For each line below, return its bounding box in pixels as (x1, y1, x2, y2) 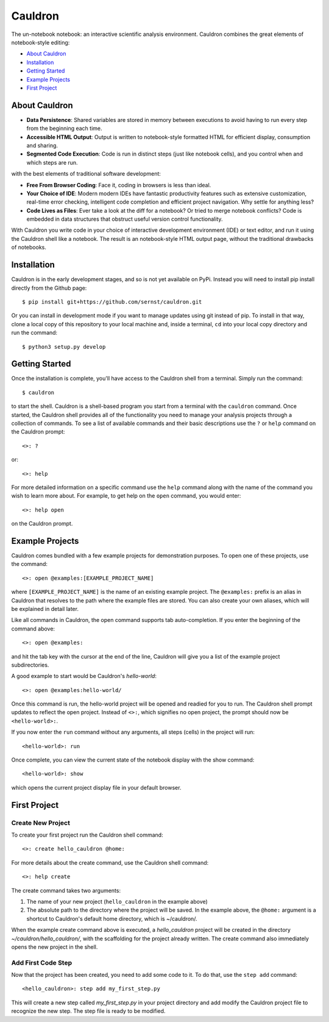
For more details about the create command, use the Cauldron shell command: (11, 859, 209, 866)
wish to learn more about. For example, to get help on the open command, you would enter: (11, 492, 241, 499)
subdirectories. (11, 661, 49, 668)
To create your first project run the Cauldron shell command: (11, 831, 164, 838)
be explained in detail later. (11, 605, 79, 612)
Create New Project (11, 818, 70, 827)
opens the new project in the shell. (11, 943, 98, 951)
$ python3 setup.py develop (22, 343, 106, 350)
